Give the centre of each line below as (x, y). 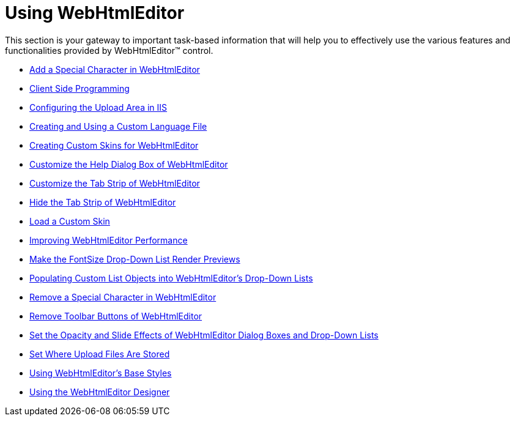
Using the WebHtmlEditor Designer (100, 392)
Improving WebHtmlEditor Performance (109, 240)
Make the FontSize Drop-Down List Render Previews (135, 259)
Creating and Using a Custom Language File (118, 126)
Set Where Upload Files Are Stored (100, 354)
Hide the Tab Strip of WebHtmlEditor (103, 202)
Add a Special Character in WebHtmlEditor (115, 69)
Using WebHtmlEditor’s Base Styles (101, 373)
